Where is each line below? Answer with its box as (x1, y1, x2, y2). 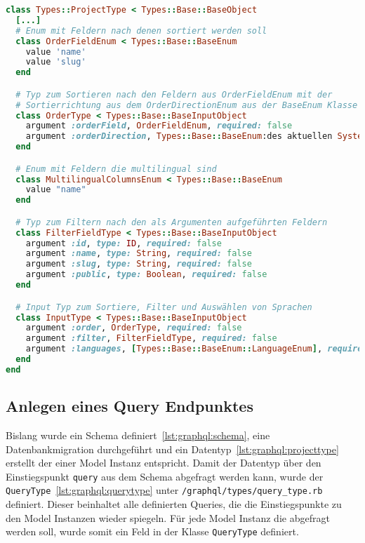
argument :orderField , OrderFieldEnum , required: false (25, 121, 293, 131)
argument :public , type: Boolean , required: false (25, 269, 267, 280)
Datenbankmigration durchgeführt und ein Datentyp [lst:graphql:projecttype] (6, 441, 339, 456)
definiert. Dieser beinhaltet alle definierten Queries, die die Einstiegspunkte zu (6, 497, 342, 511)
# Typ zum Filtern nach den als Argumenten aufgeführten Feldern (15, 217, 328, 227)
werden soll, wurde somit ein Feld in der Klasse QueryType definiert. (6, 524, 299, 539)
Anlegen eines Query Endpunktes (6, 395, 253, 417)
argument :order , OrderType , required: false (25, 323, 242, 333)
